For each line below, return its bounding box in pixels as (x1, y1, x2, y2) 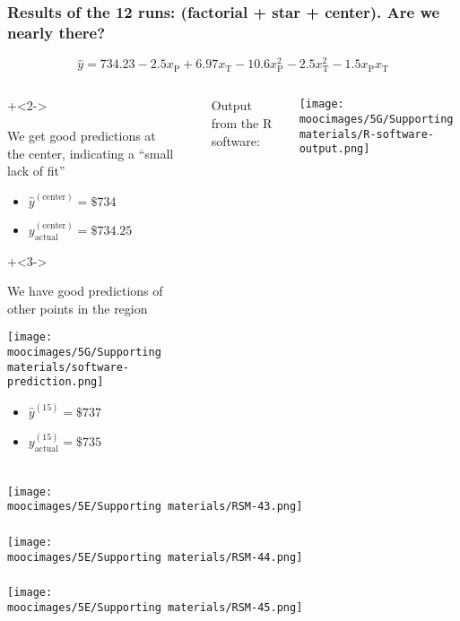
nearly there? (7, 21, 106, 43)
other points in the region (7, 298, 148, 317)
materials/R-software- (299, 127, 435, 141)
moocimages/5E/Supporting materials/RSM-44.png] (7, 550, 303, 564)
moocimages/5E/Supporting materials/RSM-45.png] (7, 600, 303, 614)
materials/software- (7, 360, 130, 374)
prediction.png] (7, 375, 104, 389)
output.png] (299, 142, 370, 156)
